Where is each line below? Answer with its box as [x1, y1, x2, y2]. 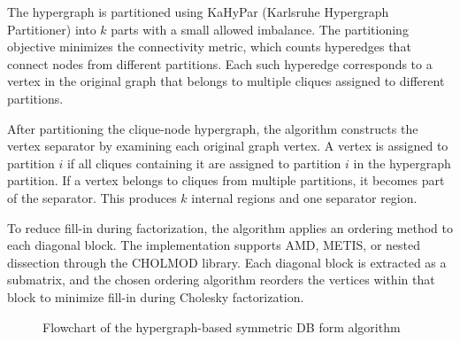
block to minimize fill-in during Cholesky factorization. [7, 287, 304, 306]
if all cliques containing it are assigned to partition [66, 153, 341, 172]
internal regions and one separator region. [191, 188, 418, 206]
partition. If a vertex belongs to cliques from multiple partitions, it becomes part [7, 171, 445, 190]
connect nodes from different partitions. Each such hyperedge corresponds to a [7, 54, 433, 73]
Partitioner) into [7, 19, 96, 38]
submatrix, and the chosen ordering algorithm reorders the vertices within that [7, 270, 435, 289]
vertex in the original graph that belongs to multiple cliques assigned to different [7, 72, 445, 90]
